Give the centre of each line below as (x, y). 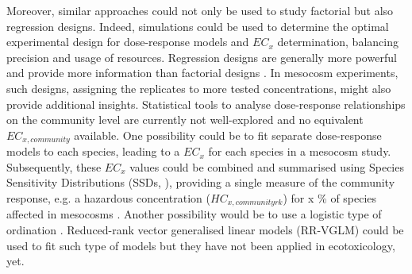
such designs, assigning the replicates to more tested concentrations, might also (199, 88)
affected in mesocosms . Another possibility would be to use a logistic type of (194, 214)
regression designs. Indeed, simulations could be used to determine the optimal (198, 26)
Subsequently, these (54, 166)
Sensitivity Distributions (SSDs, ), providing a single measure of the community (201, 182)
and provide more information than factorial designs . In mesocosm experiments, (202, 73)
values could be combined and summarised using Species (267, 166)
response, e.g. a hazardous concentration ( (109, 197)
